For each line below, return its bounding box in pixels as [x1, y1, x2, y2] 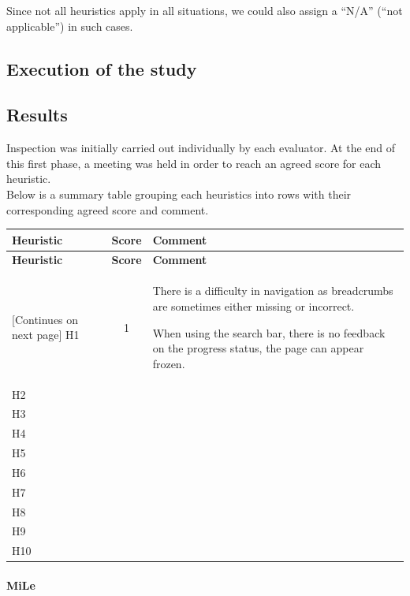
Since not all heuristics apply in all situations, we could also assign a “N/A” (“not [6, 2, 403, 18]
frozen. [152, 355, 185, 371]
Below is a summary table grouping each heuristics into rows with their [6, 185, 352, 202]
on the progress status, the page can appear [152, 340, 364, 356]
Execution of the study [6, 56, 197, 80]
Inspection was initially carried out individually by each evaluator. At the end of [6, 140, 396, 156]
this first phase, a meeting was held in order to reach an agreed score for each [6, 155, 382, 171]
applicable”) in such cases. [6, 17, 133, 34]
